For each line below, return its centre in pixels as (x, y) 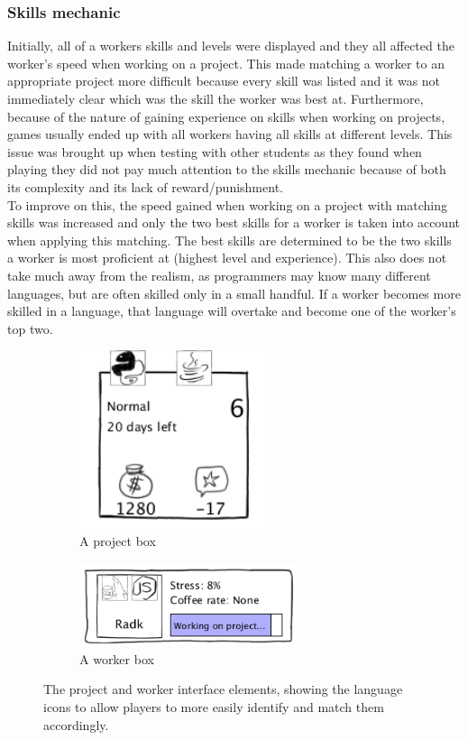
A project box (118, 541)
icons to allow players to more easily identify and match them (214, 706)
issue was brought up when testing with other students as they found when (215, 151)
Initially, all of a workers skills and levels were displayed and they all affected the (231, 46)
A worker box (117, 658)
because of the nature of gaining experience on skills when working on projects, (226, 116)
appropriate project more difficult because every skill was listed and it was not (224, 81)
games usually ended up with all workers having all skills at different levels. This (230, 134)
